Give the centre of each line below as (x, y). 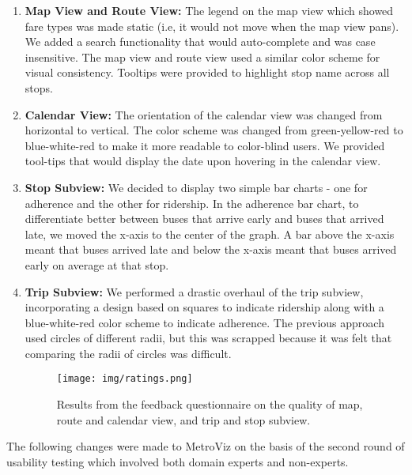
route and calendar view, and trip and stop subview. (183, 419)
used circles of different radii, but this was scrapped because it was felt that (208, 338)
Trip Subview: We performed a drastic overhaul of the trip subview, (194, 291)
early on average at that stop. (97, 264)
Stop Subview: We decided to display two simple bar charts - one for (196, 187)
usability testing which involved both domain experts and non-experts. (178, 461)
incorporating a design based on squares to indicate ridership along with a (204, 307)
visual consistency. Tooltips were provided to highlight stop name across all (207, 72)
